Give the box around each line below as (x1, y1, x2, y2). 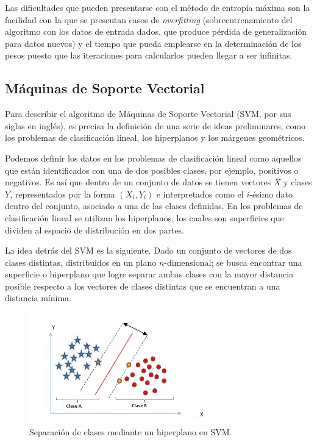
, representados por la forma (10, 187, 115, 200)
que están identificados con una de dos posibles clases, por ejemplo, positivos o (5, 163, 299, 176)
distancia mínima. (5, 291, 71, 304)
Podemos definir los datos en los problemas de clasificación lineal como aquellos (5, 151, 302, 164)
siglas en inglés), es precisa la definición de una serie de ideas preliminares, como (5, 119, 306, 132)
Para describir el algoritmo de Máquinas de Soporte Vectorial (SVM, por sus (5, 107, 291, 120)
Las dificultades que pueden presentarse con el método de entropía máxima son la (5, 1, 310, 13)
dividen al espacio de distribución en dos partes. (5, 223, 185, 236)
